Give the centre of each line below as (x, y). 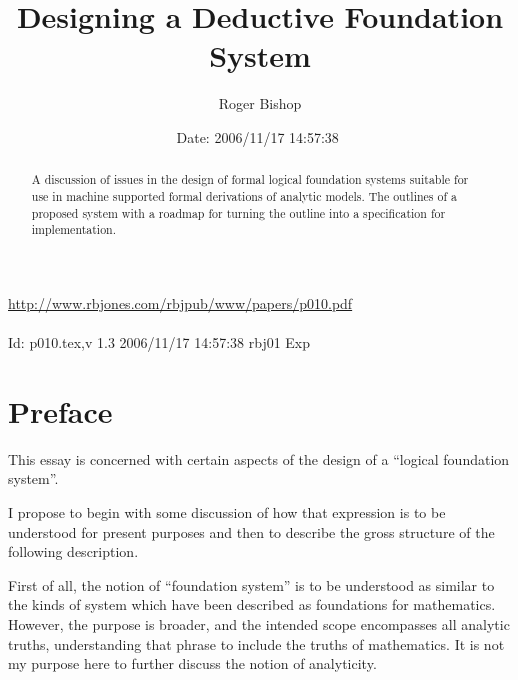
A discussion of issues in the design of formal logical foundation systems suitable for (250, 179)
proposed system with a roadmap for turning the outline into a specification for (238, 212)
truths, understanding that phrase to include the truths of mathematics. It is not (256, 643)
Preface (60, 410)
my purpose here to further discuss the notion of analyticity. (192, 663)
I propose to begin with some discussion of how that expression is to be (227, 512)
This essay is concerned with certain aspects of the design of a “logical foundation (259, 458)
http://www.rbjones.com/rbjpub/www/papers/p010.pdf (180, 302)
